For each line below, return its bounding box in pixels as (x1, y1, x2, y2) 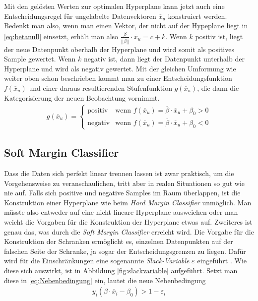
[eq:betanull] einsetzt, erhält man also (4, 31, 119, 41)
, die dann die (197, 82, 239, 93)
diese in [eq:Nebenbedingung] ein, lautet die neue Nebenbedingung (4, 275, 206, 285)
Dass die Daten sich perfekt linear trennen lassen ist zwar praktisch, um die (4, 168, 234, 178)
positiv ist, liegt (195, 31, 243, 41)
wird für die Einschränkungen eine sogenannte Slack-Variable (4, 255, 190, 266)
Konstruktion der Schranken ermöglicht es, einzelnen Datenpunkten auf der (4, 236, 233, 246)
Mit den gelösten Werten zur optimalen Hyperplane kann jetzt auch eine (4, 1, 225, 11)
